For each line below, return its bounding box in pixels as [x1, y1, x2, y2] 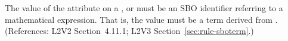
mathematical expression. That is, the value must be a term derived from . [5, 13, 278, 25]
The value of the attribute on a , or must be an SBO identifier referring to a [5, 2, 283, 13]
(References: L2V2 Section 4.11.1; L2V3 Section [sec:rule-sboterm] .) [5, 25, 254, 37]
